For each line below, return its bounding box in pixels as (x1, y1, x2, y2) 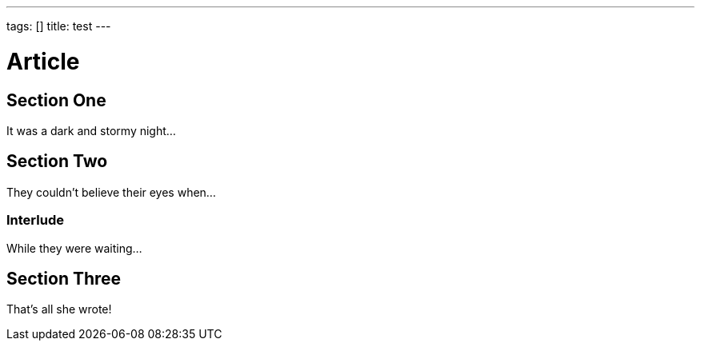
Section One (6, 90, 106, 110)
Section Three (6, 268, 122, 289)
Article (6, 47, 80, 75)
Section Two (6, 151, 108, 172)
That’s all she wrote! (6, 302, 112, 317)
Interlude (6, 212, 64, 229)
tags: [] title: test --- (6, 19, 111, 33)
